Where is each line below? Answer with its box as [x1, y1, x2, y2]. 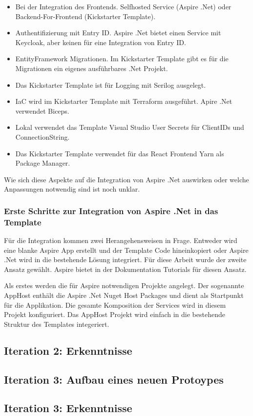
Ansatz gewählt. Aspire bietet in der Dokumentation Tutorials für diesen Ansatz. [4, 264, 247, 274]
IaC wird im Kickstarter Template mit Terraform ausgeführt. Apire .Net [15, 96, 232, 106]
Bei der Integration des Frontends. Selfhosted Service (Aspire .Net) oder [15, 1, 232, 11]
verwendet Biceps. [15, 105, 69, 116]
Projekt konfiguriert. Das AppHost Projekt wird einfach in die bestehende [4, 309, 225, 319]
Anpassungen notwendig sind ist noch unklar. [4, 184, 140, 194]
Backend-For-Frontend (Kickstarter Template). [15, 11, 156, 21]
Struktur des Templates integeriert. [4, 318, 109, 329]
